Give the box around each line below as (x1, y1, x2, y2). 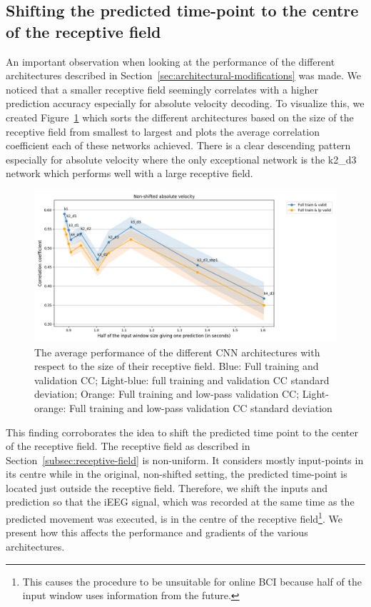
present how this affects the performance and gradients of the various (6, 525, 308, 540)
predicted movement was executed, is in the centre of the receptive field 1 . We (6, 509, 342, 526)
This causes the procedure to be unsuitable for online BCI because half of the (22, 573, 362, 588)
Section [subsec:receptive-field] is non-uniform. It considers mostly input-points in (6, 452, 364, 467)
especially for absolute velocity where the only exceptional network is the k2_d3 (6, 151, 357, 166)
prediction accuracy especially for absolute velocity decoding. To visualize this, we (6, 96, 365, 111)
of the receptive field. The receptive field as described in (6, 438, 250, 453)
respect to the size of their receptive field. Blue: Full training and (34, 358, 319, 373)
